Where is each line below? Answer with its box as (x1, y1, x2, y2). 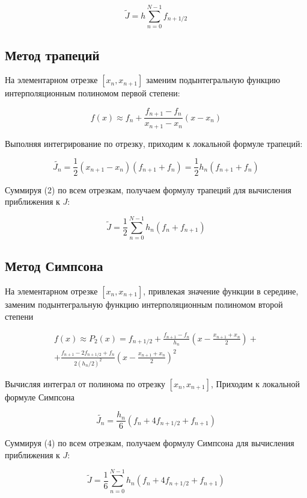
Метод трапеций (5, 45, 100, 64)
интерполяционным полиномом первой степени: (5, 87, 180, 99)
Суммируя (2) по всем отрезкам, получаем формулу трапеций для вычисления (5, 183, 291, 196)
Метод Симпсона (5, 257, 103, 275)
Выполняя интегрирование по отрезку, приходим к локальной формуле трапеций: (5, 137, 303, 149)
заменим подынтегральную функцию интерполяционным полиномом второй (5, 298, 283, 311)
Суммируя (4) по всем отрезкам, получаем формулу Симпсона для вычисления (5, 437, 294, 449)
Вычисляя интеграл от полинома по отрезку (5, 377, 166, 390)
